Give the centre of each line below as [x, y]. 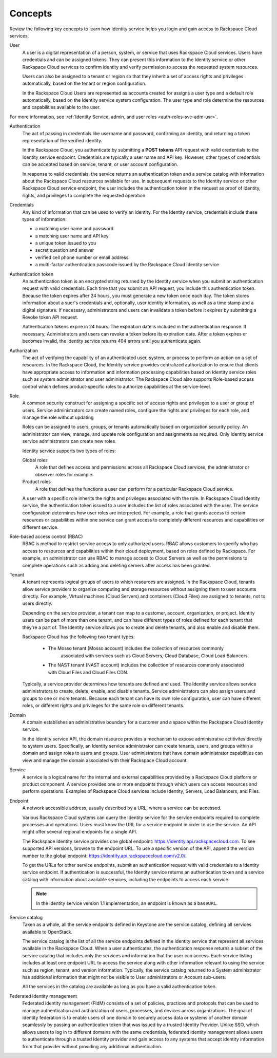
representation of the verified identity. [62, 141]
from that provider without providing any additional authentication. [92, 1046]
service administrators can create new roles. [69, 441]
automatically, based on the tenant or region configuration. [84, 83]
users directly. [37, 603]
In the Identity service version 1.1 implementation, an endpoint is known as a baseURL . [127, 903]
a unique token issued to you [66, 243]
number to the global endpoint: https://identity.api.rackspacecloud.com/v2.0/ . [104, 856]
